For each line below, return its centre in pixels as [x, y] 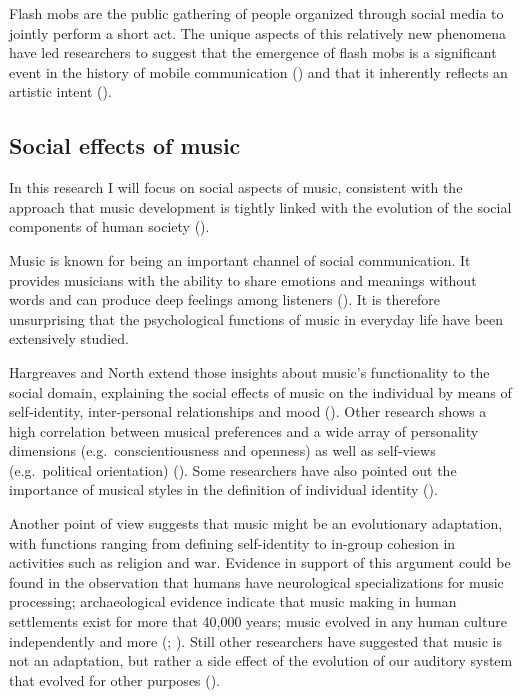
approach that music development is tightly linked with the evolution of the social [260, 206]
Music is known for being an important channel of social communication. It [240, 259]
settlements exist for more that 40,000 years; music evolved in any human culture [258, 621]
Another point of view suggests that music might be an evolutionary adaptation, [256, 523]
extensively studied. [69, 338]
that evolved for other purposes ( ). [115, 679]
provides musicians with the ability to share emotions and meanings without [243, 279]
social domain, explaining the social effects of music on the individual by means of [260, 391]
